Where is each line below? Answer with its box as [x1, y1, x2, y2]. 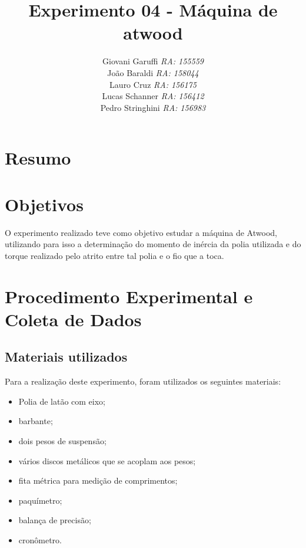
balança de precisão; [18, 514, 91, 526]
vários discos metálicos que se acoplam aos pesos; [18, 454, 196, 467]
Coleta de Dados [5, 307, 142, 331]
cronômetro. [18, 533, 62, 546]
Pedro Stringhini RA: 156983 [100, 101, 206, 113]
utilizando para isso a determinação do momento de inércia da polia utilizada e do [5, 238, 301, 250]
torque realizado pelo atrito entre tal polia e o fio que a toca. [5, 249, 224, 261]
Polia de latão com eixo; [18, 395, 105, 407]
